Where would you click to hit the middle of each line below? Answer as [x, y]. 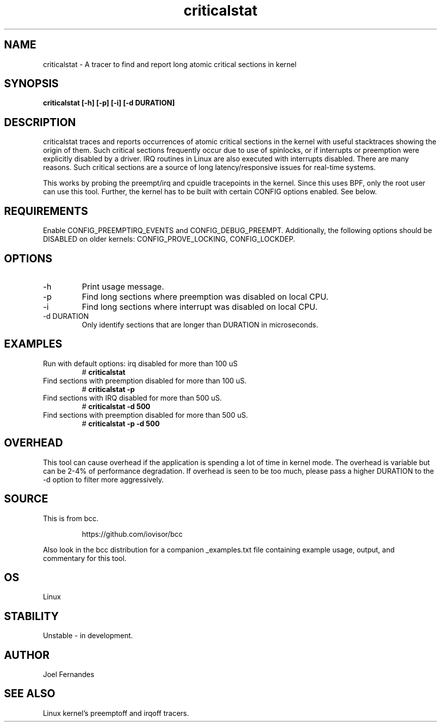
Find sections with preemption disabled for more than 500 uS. [145, 415]
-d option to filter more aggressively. [103, 479]
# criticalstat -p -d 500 [121, 423]
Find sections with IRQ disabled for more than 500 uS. [132, 398]
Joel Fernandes [69, 675]
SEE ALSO [30, 694]
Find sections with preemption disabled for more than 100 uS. [145, 380]
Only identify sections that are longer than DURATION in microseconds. [200, 324]
